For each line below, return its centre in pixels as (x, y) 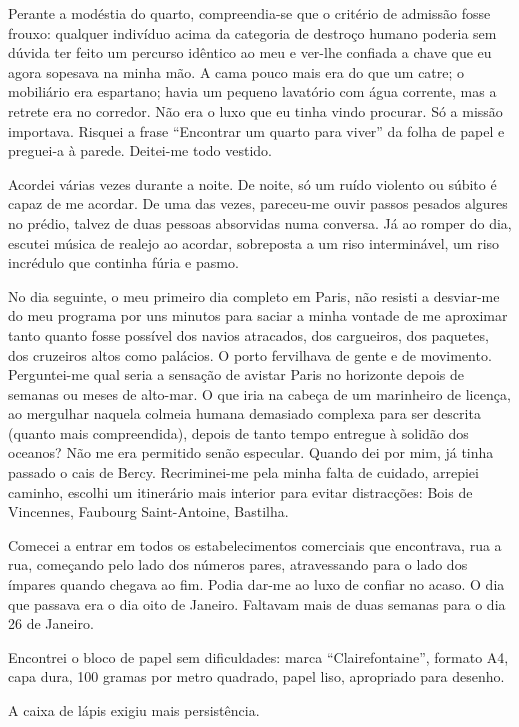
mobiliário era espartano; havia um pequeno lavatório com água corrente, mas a (252, 91)
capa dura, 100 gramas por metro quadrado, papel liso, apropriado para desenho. (256, 676)
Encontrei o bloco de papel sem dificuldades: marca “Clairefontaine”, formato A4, (258, 656)
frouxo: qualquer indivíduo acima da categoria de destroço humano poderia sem (252, 32)
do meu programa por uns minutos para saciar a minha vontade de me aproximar (258, 315)
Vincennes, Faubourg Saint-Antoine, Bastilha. (148, 511)
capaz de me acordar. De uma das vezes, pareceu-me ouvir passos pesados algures (258, 203)
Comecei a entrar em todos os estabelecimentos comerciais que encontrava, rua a (255, 544)
